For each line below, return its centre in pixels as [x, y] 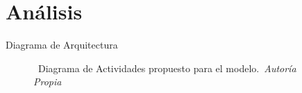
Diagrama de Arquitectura [62, 45]
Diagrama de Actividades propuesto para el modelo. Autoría [167, 68]
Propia [48, 82]
